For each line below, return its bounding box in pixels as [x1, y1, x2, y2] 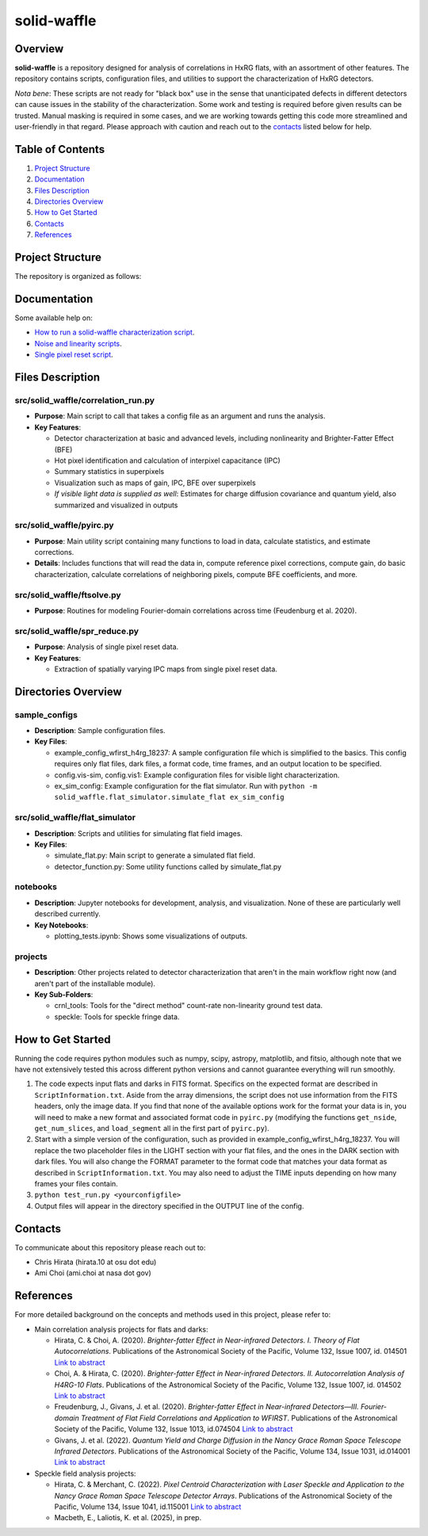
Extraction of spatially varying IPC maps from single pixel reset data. [54, 664, 277, 674]
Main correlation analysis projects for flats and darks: [34, 1324, 209, 1334]
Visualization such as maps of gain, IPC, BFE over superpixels [54, 478, 257, 487]
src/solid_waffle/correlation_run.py [14, 395, 155, 406]
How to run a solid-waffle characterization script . [34, 327, 195, 337]
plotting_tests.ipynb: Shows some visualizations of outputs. [54, 931, 248, 941]
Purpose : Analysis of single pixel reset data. [34, 642, 179, 651]
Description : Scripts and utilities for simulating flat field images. [34, 828, 243, 838]
